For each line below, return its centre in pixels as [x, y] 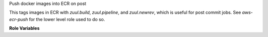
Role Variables [24, 28]
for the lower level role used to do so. [67, 19]
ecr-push [19, 19]
